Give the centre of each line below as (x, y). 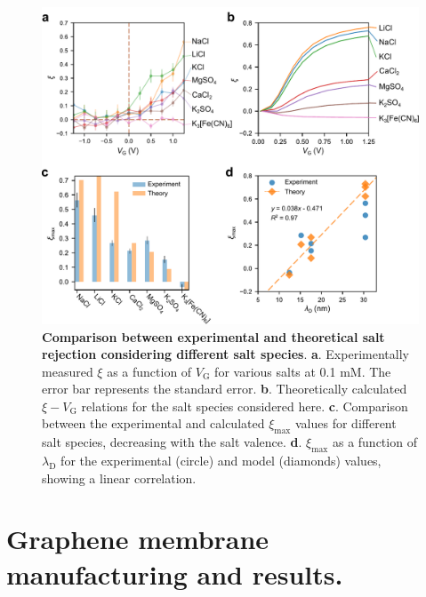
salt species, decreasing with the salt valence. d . (172, 442)
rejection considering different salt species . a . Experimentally (225, 354)
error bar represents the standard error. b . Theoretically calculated (225, 389)
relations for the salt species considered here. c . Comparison (245, 406)
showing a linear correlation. (119, 478)
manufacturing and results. (175, 573)
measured (68, 371)
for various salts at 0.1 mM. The (303, 371)
